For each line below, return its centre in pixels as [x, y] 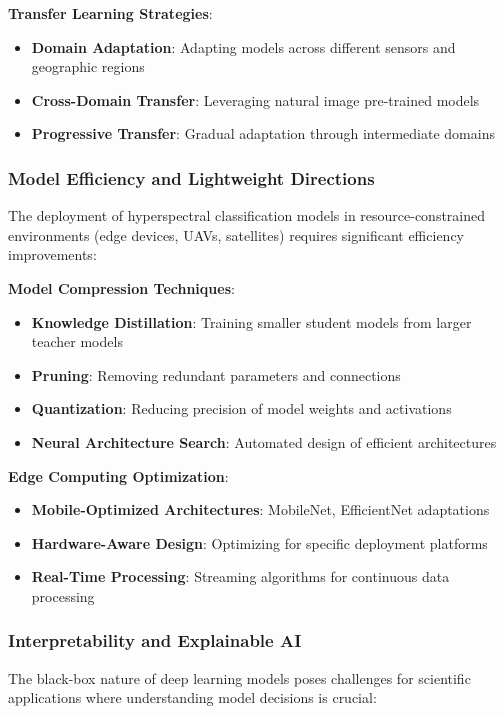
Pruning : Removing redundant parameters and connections [216, 374]
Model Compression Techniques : [121, 287]
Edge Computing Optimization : [118, 475]
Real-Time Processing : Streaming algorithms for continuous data [240, 576]
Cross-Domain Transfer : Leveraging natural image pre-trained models [255, 99]
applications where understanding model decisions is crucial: [192, 697]
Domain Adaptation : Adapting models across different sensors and [243, 46]
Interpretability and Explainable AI [155, 640]
